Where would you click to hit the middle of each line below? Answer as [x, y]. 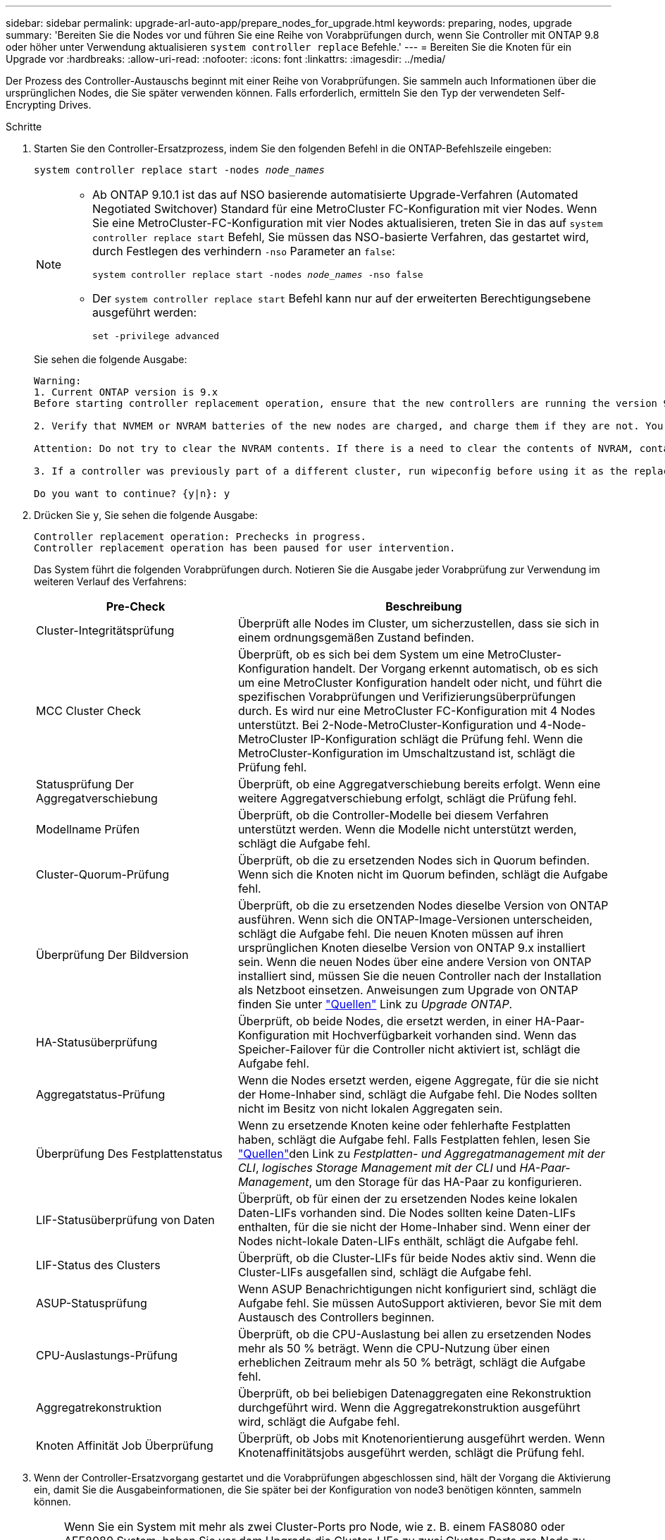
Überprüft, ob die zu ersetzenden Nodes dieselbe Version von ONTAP [423, 905]
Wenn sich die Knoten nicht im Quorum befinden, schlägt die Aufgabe [423, 874]
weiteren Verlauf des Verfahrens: [110, 581]
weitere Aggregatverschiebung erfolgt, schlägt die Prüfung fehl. [407, 798]
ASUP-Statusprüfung [92, 1303]
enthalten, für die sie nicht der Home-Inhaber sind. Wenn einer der [414, 1227]
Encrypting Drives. [49, 105]
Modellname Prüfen [88, 829]
